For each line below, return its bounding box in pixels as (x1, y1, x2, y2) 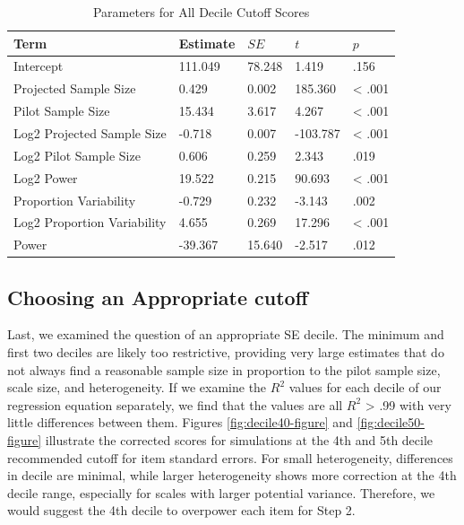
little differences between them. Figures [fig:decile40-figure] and (7, 413, 353, 432)
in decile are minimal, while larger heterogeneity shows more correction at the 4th (7, 466, 457, 485)
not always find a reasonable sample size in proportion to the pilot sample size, (7, 360, 441, 379)
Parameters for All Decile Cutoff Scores (92, 3, 310, 21)
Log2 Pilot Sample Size (13, 145, 141, 164)
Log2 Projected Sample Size (13, 123, 167, 142)
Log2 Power (13, 168, 78, 187)
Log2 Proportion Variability (13, 213, 167, 232)
